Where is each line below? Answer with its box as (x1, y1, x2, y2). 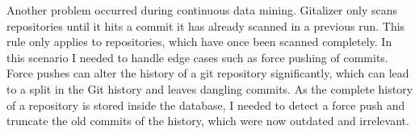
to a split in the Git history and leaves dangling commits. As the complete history (6, 80, 413, 97)
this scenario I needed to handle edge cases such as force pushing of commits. (6, 48, 388, 65)
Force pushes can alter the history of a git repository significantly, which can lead (6, 65, 409, 82)
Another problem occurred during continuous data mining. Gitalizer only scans (6, 2, 398, 18)
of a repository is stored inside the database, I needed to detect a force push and (6, 96, 405, 113)
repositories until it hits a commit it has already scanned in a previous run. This (6, 17, 405, 34)
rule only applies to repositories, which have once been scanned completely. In (6, 33, 392, 50)
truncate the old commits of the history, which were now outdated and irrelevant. (6, 112, 409, 129)
